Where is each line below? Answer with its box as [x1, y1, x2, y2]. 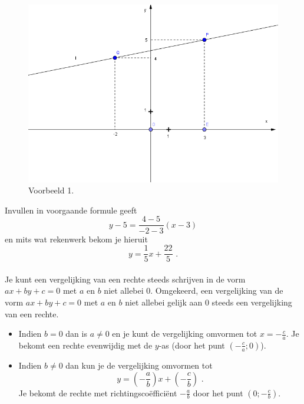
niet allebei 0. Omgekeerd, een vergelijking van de [104, 284, 283, 297]
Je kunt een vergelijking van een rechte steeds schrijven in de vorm [5, 272, 246, 285]
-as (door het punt [158, 339, 225, 351]
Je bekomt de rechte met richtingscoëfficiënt [18, 386, 177, 399]
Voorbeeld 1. [28, 184, 74, 196]
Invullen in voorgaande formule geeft [5, 203, 137, 216]
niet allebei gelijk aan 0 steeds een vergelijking [125, 295, 292, 308]
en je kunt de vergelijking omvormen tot [112, 327, 257, 340]
